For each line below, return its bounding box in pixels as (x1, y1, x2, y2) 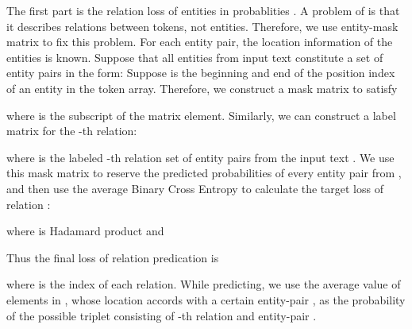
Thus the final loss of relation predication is (6, 249, 219, 265)
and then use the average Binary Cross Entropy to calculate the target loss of (6, 180, 383, 196)
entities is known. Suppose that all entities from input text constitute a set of (6, 48, 383, 65)
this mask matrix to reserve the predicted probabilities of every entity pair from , (6, 164, 402, 181)
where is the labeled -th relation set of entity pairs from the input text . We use (6, 149, 395, 165)
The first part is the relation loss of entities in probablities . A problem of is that (6, 2, 400, 18)
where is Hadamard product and (6, 223, 164, 239)
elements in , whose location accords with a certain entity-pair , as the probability (6, 291, 406, 308)
